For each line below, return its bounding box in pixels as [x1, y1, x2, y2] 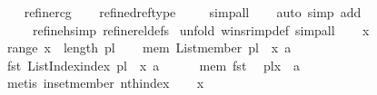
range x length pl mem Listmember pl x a [6, 38, 292, 57]
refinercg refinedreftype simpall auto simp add [24, 3, 362, 21]
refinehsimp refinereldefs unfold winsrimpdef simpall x [32, 20, 370, 39]
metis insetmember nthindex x [6, 73, 204, 92]
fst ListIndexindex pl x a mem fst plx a [6, 55, 301, 74]
